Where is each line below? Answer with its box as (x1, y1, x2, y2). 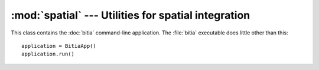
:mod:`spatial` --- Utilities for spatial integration (11, 9, 250, 22)
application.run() (21, 51, 75, 58)
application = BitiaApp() (21, 43, 97, 49)
